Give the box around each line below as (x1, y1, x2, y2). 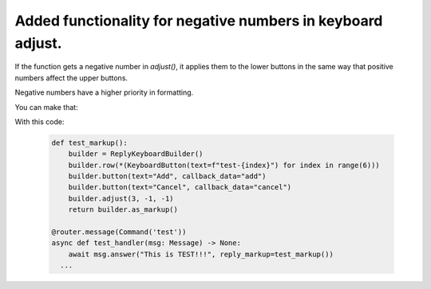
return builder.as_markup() (68, 205, 179, 214)
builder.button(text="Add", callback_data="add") (68, 172, 267, 181)
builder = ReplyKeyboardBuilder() (68, 150, 204, 158)
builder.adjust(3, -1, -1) (68, 193, 175, 203)
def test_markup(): (51, 138, 128, 147)
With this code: (14, 116, 65, 127)
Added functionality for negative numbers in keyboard (14, 12, 383, 29)
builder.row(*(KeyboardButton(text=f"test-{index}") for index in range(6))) (68, 160, 381, 170)
